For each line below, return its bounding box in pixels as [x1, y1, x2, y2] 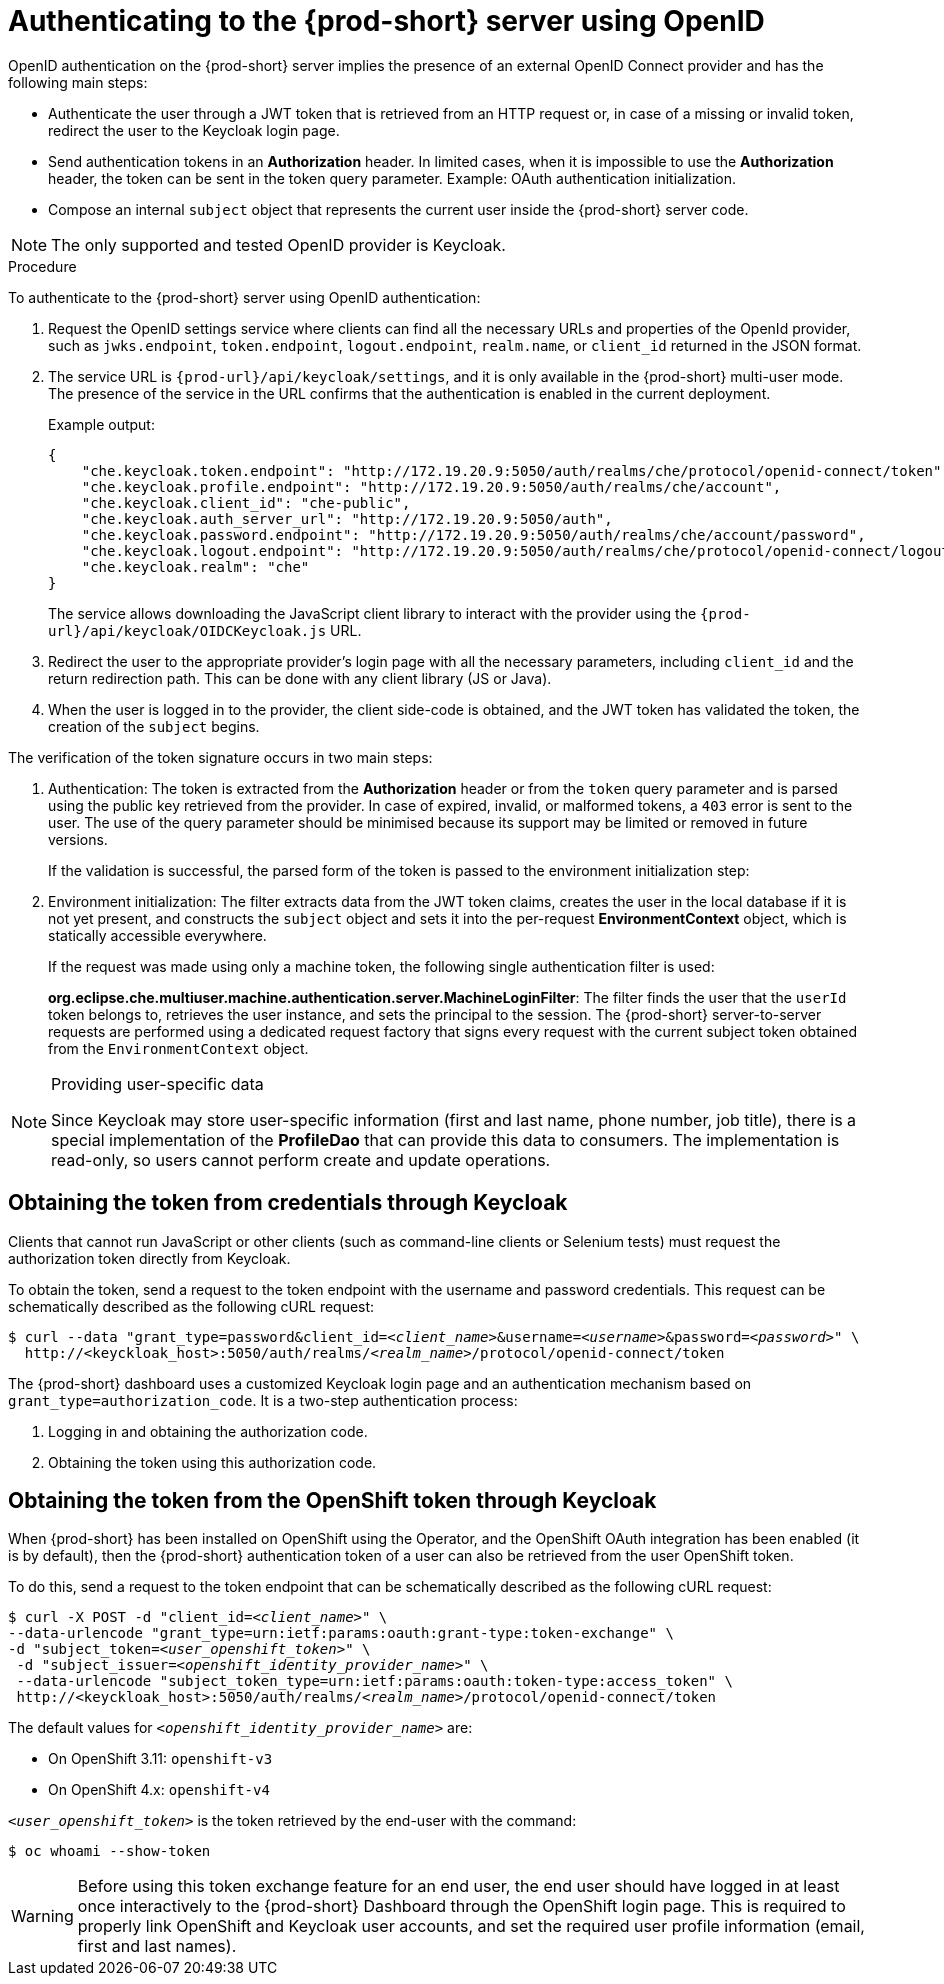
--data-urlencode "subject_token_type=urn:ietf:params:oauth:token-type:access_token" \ [16, 1673, 733, 1690]
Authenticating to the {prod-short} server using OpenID [8, 4, 765, 38]
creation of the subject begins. [48, 717, 260, 735]
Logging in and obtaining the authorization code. [48, 1422, 368, 1440]
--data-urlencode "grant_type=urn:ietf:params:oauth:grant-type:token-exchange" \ [8, 1625, 674, 1642]
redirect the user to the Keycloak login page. [48, 121, 340, 139]
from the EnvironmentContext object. [48, 1039, 309, 1057]
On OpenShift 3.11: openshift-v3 [48, 1750, 273, 1768]
